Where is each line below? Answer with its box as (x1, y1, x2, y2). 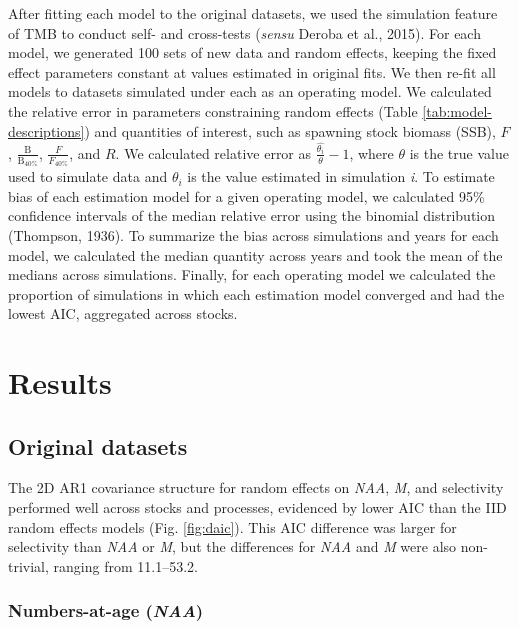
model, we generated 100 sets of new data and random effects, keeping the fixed (8, 42, 497, 63)
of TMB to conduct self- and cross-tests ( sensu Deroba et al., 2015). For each (8, 22, 481, 43)
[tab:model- (422, 100, 492, 121)
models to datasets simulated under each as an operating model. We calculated (8, 81, 492, 102)
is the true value (409, 142, 509, 163)
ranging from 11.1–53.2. (53, 555, 198, 576)
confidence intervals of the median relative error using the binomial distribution (8, 205, 496, 226)
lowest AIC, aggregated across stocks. (8, 303, 238, 324)
